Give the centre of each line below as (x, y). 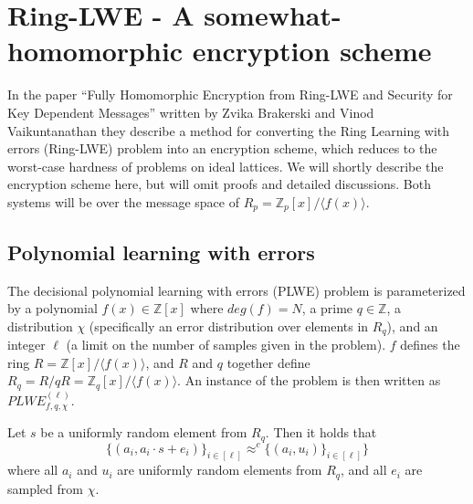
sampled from (45, 488)
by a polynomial (53, 308)
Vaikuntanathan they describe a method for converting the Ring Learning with (229, 130)
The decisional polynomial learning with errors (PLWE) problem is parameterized (236, 290)
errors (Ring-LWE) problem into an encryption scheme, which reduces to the (222, 148)
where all (33, 470)
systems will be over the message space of (123, 201)
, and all (363, 470)
